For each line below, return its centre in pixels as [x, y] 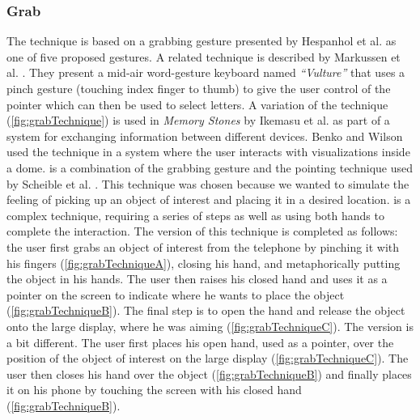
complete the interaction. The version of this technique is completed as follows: [202, 231]
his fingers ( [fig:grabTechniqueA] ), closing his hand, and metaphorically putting [204, 263]
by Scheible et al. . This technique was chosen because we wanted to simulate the [208, 183]
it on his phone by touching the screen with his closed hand [154, 390]
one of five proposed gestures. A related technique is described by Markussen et [204, 56]
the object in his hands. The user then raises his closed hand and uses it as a [197, 279]
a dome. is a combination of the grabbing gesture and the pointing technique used [210, 167]
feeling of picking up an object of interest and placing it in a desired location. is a [209, 199]
